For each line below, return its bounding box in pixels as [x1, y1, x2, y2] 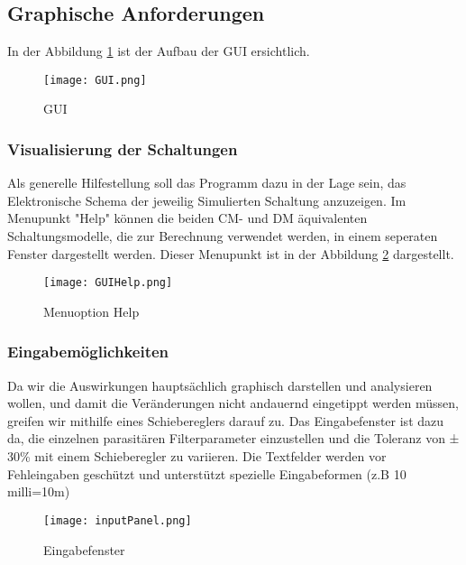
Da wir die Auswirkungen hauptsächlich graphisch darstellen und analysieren [7, 375, 433, 394]
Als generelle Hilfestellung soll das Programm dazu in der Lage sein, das [7, 173, 407, 192]
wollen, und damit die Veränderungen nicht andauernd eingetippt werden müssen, [7, 394, 459, 412]
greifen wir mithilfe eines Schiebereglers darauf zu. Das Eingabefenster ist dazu [7, 411, 444, 430]
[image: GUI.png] [43, 73, 147, 87]
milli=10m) [7, 482, 70, 501]
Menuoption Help [43, 301, 140, 320]
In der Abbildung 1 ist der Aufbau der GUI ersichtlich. [7, 42, 310, 60]
